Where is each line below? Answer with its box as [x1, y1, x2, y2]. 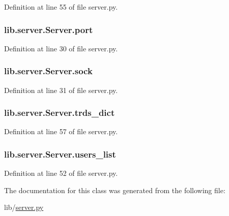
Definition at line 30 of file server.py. [4, 43, 118, 53]
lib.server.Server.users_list [4, 147, 116, 160]
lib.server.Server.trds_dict [4, 106, 115, 119]
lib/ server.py [4, 202, 44, 212]
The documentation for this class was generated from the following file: [4, 184, 225, 195]
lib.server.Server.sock [4, 65, 93, 77]
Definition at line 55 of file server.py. [4, 2, 118, 12]
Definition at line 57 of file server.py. [4, 126, 118, 137]
